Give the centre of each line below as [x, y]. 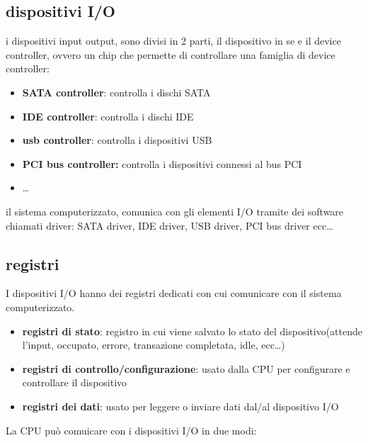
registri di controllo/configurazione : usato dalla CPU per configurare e [186, 368]
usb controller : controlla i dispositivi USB [117, 140]
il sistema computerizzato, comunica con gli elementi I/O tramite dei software [175, 211]
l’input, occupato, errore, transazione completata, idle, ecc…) [154, 345]
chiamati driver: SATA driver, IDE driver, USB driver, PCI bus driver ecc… [169, 225]
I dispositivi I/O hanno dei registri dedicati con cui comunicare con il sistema [174, 293]
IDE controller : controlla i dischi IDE [108, 116]
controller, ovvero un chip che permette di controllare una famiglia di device [171, 54]
